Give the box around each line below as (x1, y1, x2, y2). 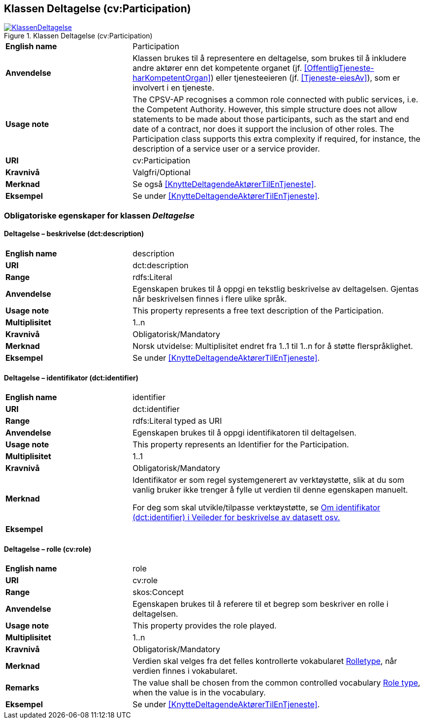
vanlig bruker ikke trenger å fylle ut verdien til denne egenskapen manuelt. (132, 485, 408, 495)
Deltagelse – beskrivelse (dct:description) (4, 229, 144, 238)
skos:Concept (132, 587, 184, 597)
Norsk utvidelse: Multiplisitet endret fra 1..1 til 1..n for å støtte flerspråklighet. (132, 341, 413, 351)
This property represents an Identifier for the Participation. (132, 440, 349, 450)
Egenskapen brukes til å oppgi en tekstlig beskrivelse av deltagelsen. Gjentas (132, 284, 419, 294)
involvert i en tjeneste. (132, 83, 215, 93)
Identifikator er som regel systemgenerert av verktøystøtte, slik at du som (132, 475, 404, 485)
